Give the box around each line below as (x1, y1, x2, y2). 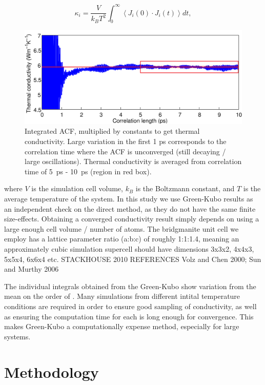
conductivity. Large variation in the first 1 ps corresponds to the (25, 136, 227, 147)
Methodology (4, 361, 99, 382)
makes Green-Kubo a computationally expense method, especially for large (4, 321, 239, 332)
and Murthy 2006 (4, 264, 59, 274)
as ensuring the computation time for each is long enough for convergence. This (4, 311, 254, 321)
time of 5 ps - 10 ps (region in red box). (25, 166, 152, 176)
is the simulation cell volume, (31, 183, 123, 194)
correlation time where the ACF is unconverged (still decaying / (25, 146, 226, 156)
